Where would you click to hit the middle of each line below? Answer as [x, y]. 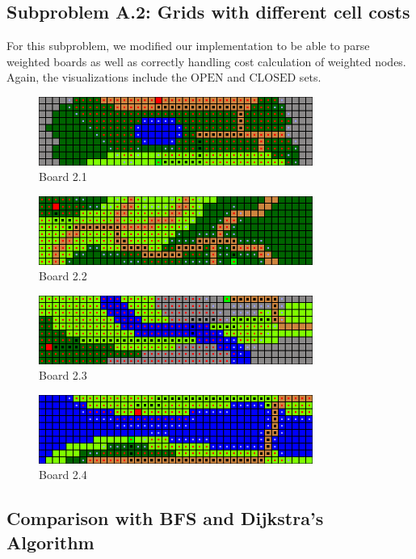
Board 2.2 [63, 276]
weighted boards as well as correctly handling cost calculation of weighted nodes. [206, 61]
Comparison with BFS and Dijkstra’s [165, 518]
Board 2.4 [63, 475]
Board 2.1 [63, 177]
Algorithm [50, 542]
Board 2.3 [63, 375]
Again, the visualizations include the [97, 77]
